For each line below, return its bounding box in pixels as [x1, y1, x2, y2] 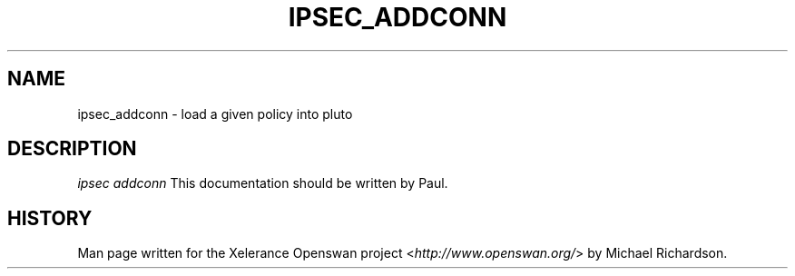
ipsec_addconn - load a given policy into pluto [77, 105, 353, 122]
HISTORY [7, 206, 93, 230]
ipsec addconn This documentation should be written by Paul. [77, 175, 448, 192]
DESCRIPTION [7, 137, 137, 161]
